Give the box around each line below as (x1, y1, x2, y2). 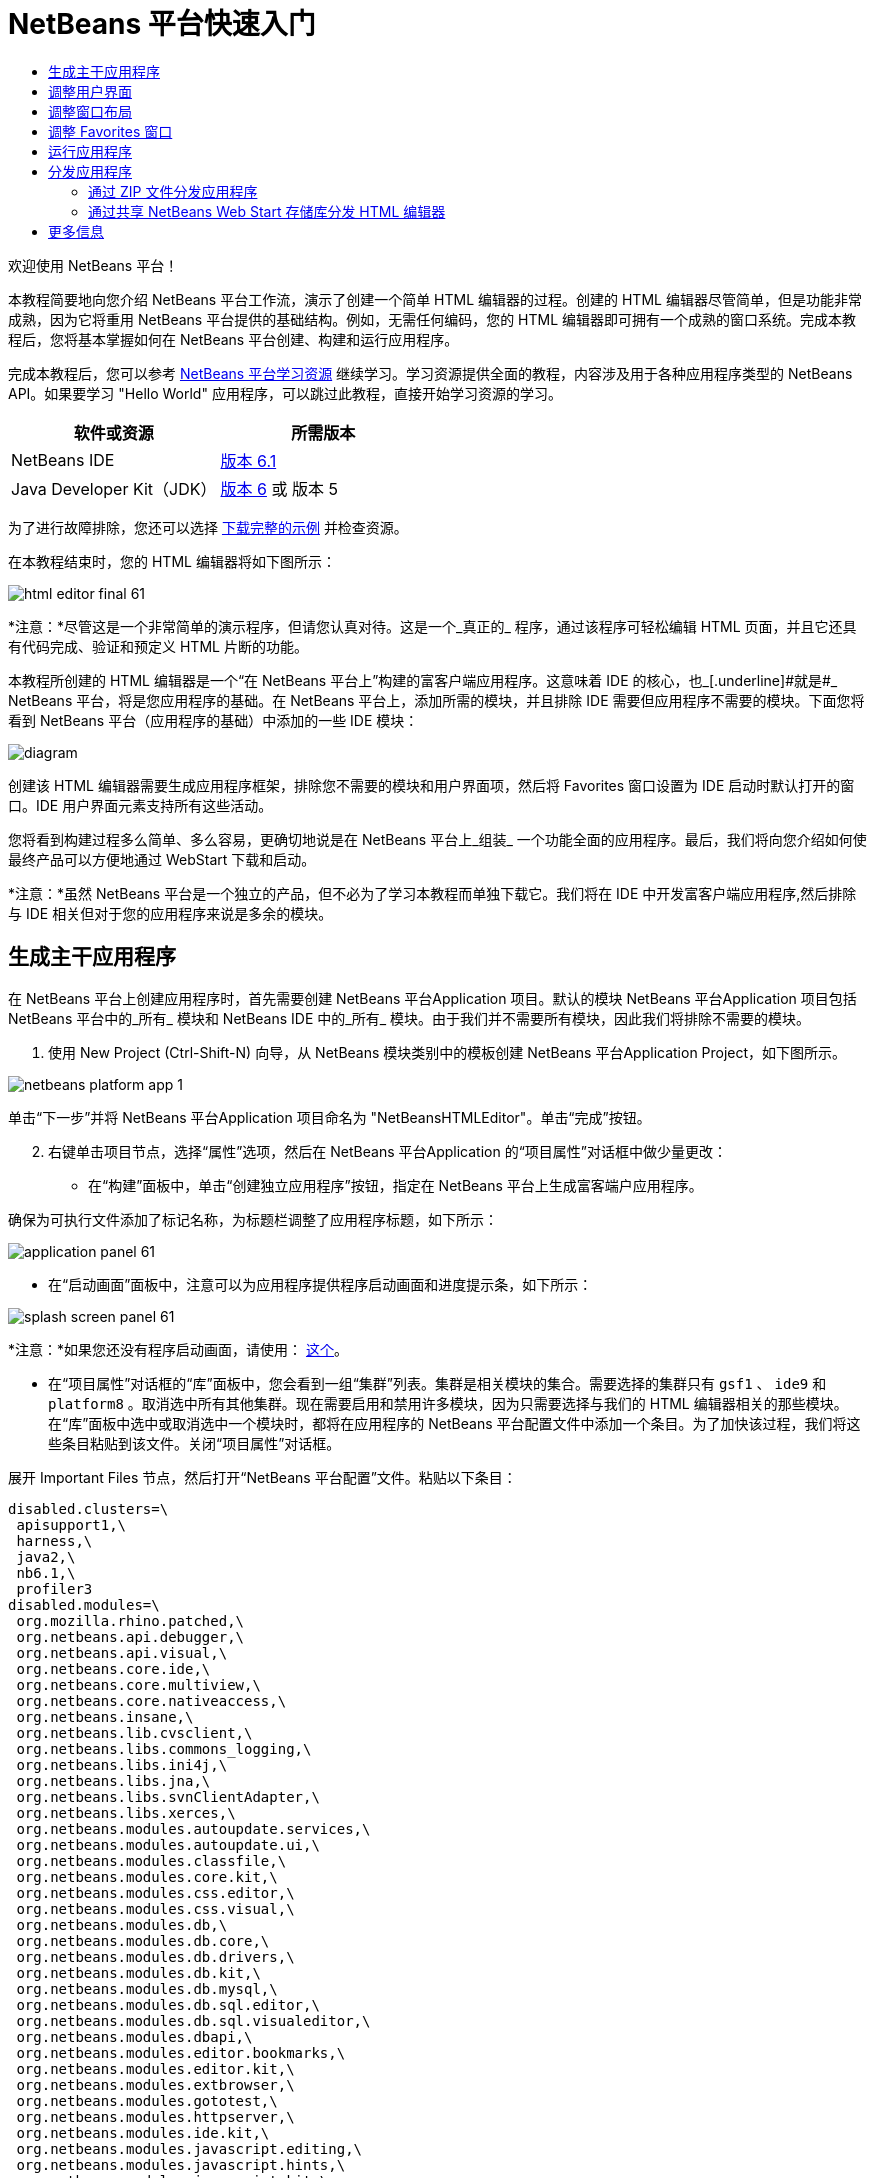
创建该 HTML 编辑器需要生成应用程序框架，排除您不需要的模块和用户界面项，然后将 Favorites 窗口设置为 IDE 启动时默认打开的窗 (8, 776, 855, 794)
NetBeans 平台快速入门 (8, 7, 316, 41)
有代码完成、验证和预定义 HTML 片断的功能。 (8, 637, 308, 655)
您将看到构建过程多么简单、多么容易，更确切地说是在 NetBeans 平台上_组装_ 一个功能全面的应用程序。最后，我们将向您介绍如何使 (8, 830, 867, 848)
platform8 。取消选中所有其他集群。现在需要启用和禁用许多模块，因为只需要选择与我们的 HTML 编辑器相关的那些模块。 (48, 1394, 848, 1412)
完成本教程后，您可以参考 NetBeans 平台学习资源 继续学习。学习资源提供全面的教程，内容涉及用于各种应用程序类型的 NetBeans (8, 364, 853, 382)
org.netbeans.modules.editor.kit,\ (16, 2060, 295, 2077)
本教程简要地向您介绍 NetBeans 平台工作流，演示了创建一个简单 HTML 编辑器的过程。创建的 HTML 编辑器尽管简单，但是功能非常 (8, 290, 862, 308)
